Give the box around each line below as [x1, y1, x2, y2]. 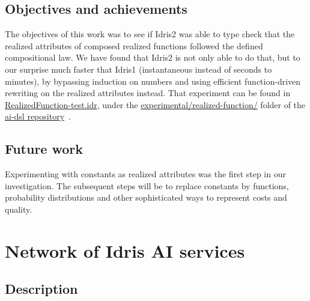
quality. [5, 202, 32, 215]
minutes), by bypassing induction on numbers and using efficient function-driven [5, 74, 301, 87]
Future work [5, 139, 84, 158]
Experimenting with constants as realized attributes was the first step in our [5, 168, 286, 180]
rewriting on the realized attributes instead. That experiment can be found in [5, 87, 291, 99]
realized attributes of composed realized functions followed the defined [5, 39, 263, 52]
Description [5, 279, 78, 298]
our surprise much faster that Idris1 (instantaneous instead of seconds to [5, 62, 272, 75]
